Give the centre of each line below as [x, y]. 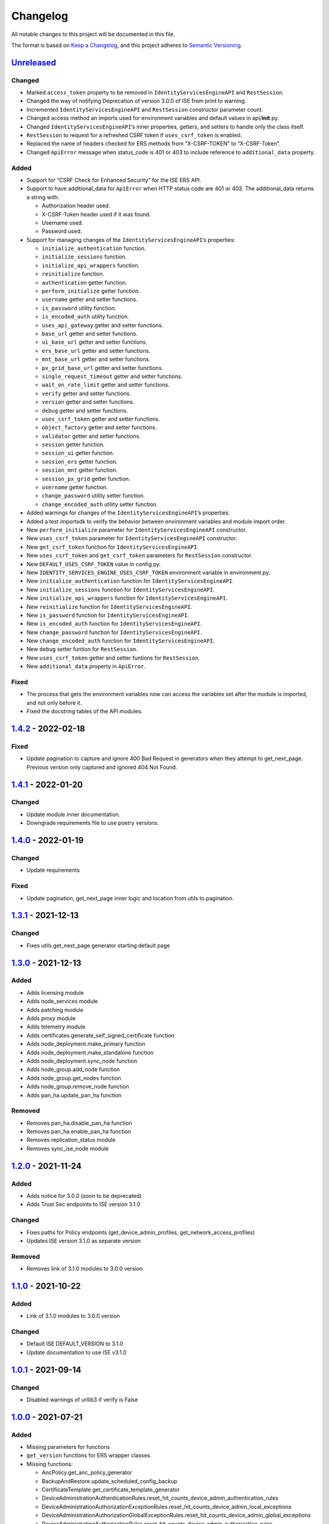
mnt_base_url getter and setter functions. [96, 359]
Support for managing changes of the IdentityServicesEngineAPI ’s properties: [131, 240]
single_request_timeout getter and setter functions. [112, 376]
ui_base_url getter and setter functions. [94, 342]
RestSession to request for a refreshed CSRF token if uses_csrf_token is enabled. [134, 135]
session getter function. [73, 444]
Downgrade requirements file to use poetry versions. [93, 823]
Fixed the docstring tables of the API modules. [85, 711]
